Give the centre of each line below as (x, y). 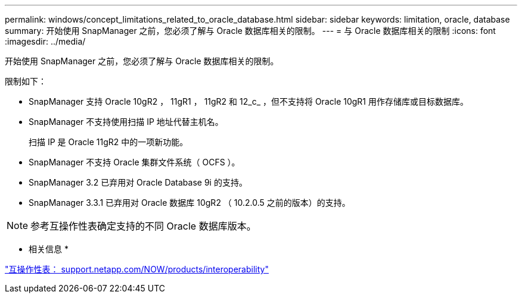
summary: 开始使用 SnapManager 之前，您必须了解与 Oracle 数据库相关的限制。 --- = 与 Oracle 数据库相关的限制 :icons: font (250, 31)
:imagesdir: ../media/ (45, 41)
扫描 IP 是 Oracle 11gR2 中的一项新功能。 (108, 142)
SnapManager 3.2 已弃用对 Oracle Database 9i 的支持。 (138, 182)
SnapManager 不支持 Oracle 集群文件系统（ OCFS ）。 (134, 162)
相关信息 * (49, 249)
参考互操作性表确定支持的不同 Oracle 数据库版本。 (143, 226)
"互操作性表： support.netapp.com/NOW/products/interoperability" (137, 269)
